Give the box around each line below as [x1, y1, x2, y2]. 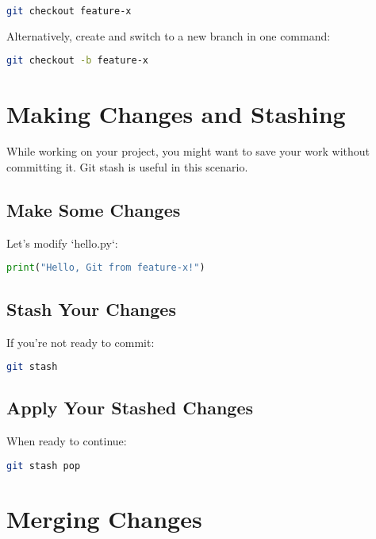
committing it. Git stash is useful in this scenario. [6, 159, 248, 175]
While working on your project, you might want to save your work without [6, 143, 370, 160]
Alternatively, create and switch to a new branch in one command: [6, 27, 331, 44]
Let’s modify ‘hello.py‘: [6, 234, 118, 251]
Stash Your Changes [6, 296, 176, 321]
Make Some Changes [6, 198, 181, 222]
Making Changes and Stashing [6, 97, 346, 129]
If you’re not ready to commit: [6, 333, 155, 350]
